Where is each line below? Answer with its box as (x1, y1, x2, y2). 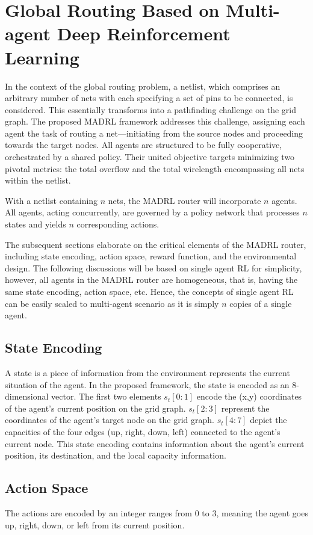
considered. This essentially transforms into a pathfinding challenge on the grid (5, 103, 297, 116)
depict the (250, 413, 287, 426)
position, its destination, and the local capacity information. (5, 449, 226, 462)
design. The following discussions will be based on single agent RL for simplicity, (5, 261, 302, 274)
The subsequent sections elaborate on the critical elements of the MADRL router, (5, 238, 306, 250)
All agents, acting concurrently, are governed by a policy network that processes (5, 206, 300, 218)
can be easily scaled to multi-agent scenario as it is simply (5, 297, 219, 309)
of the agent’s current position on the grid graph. (5, 401, 186, 414)
